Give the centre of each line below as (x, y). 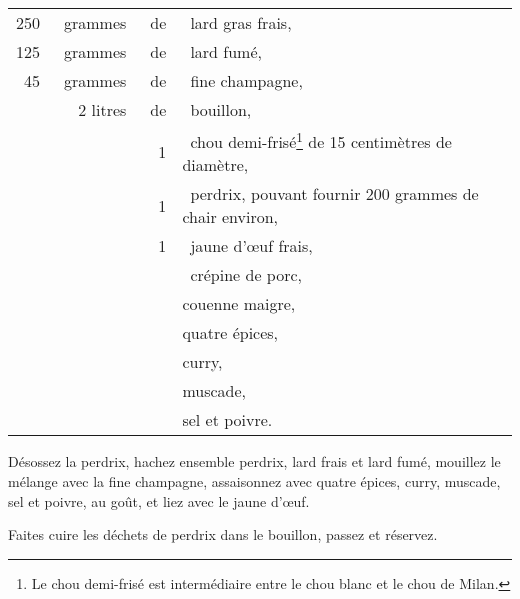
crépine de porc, (246, 275)
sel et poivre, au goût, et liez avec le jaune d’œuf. (159, 500)
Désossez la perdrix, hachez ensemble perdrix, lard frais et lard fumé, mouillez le (254, 461)
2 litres (102, 109)
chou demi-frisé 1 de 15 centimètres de (321, 140)
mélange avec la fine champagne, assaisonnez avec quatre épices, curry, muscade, (254, 480)
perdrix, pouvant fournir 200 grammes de (334, 194)
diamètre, (215, 165)
